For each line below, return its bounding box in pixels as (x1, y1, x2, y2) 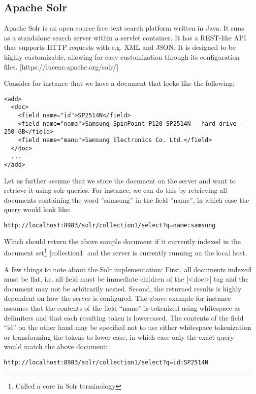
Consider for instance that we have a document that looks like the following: (4, 78, 235, 88)
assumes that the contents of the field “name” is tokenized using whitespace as (4, 302, 241, 313)
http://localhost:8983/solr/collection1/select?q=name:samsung (4, 222, 216, 229)
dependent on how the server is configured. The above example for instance (4, 293, 231, 303)
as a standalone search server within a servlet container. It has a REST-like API (4, 32, 246, 42)
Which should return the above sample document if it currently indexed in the (4, 236, 241, 246)
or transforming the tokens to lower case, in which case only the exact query (4, 331, 234, 342)
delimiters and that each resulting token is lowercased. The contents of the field (4, 312, 244, 322)
